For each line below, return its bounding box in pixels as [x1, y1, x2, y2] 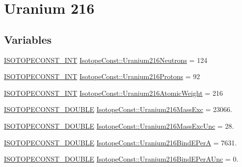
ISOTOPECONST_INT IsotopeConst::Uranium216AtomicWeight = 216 [4, 87, 223, 98]
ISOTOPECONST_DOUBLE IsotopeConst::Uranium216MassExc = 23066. [4, 104, 232, 114]
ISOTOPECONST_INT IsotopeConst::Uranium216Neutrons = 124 [4, 55, 208, 65]
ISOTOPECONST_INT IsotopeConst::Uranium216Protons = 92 [4, 71, 200, 82]
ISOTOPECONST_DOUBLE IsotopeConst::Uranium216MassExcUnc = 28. [4, 120, 234, 131]
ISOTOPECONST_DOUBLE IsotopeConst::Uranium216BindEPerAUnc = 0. [4, 154, 239, 164]
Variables [4, 31, 52, 47]
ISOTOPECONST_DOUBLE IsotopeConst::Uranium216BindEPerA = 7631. [4, 137, 237, 147]
